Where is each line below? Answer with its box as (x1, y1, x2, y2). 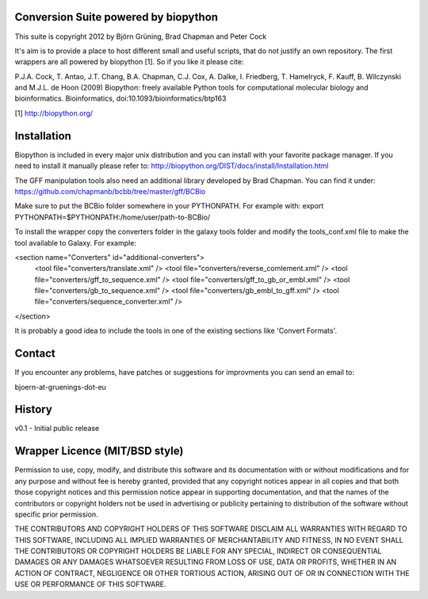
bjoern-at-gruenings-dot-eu (14, 382, 107, 391)
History (14, 403, 53, 416)
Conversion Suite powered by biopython (14, 10, 218, 24)
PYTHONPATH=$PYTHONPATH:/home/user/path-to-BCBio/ (14, 212, 211, 222)
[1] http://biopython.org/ (14, 108, 94, 118)
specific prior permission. (14, 509, 98, 519)
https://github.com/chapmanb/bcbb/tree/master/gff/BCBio (14, 186, 206, 196)
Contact (14, 347, 55, 361)
